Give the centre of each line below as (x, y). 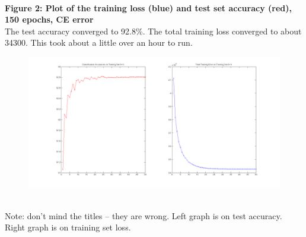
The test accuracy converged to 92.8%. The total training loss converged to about (153, 31)
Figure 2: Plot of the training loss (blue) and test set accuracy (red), (148, 7)
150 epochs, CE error (49, 19)
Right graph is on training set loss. (68, 227)
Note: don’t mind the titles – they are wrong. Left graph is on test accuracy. (144, 215)
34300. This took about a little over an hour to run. (99, 42)
